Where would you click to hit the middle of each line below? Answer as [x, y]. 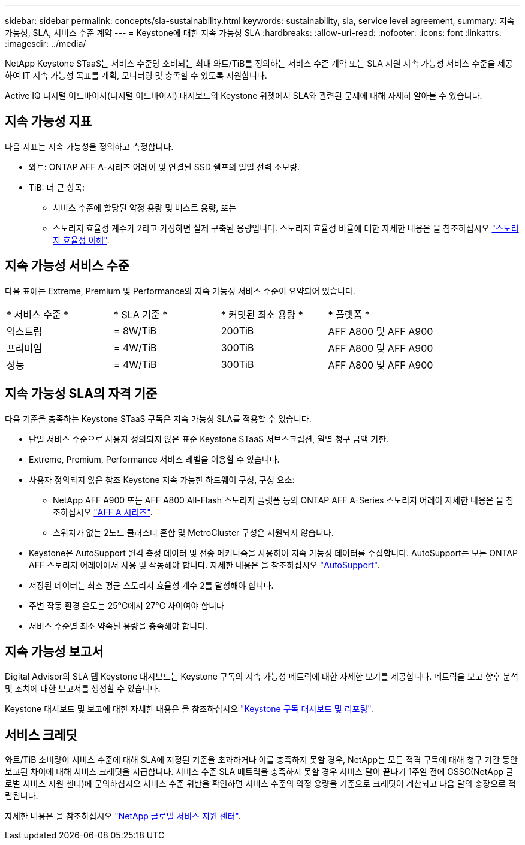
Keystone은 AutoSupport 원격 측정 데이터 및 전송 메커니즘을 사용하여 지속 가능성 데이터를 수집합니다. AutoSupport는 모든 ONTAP [273, 553]
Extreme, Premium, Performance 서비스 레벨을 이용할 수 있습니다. [154, 459]
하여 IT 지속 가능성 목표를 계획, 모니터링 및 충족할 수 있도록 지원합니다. [136, 75]
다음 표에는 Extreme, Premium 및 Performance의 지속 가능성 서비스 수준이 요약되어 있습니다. [180, 291]
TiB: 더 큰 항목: [57, 187]
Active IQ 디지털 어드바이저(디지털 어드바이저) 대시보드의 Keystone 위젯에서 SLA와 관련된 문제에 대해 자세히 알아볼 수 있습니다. [244, 96]
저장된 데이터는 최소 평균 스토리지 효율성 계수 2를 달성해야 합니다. [151, 585]
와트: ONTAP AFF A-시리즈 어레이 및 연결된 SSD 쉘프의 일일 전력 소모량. [165, 167]
